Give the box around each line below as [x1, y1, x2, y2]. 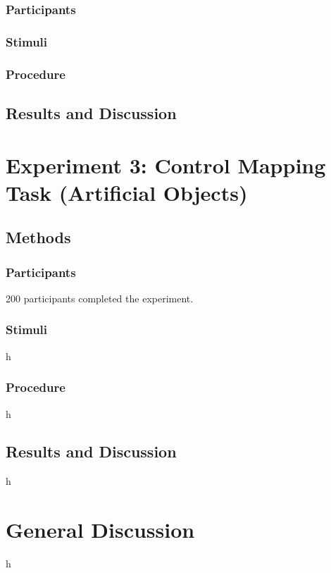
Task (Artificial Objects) [6, 178, 248, 207]
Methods [6, 226, 71, 248]
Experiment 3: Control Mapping [6, 150, 326, 179]
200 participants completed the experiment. [6, 290, 194, 305]
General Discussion [6, 515, 195, 544]
